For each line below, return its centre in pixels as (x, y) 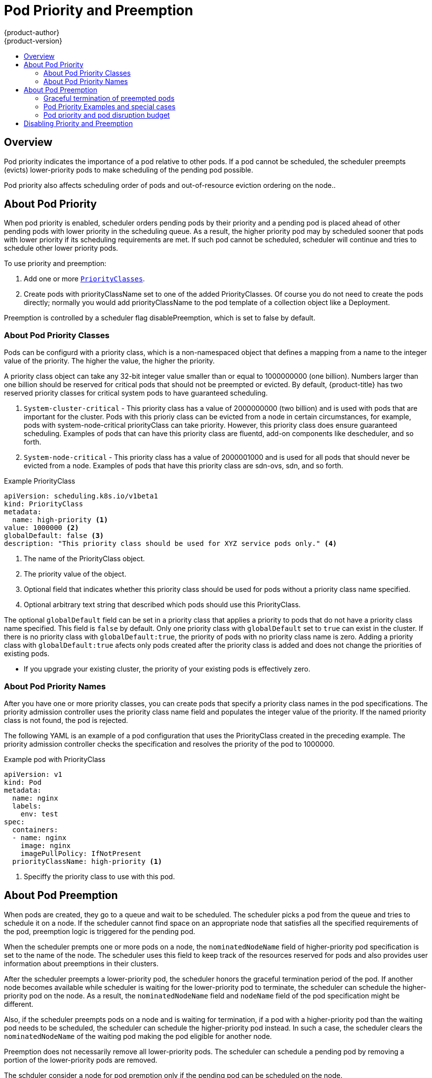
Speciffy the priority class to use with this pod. (99, 876)
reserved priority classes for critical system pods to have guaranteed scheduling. (136, 393)
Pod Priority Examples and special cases (110, 106)
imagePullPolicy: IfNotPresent (81, 853)
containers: (35, 830)
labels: (27, 806)
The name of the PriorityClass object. (84, 559)
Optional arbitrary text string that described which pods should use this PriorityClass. (162, 605)
